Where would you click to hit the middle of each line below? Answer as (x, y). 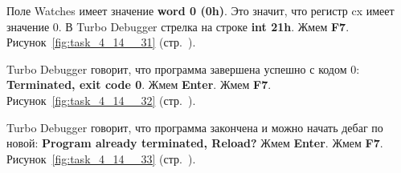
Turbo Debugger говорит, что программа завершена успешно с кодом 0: (183, 68)
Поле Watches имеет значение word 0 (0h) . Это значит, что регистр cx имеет (200, 10)
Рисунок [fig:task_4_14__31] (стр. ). (101, 42)
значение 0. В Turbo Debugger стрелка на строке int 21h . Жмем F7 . (178, 26)
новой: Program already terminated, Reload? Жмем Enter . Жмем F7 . (195, 143)
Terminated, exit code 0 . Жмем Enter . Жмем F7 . (139, 84)
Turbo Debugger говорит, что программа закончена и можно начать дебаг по (195, 127)
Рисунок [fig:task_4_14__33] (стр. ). (101, 158)
